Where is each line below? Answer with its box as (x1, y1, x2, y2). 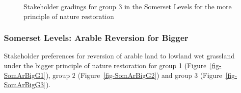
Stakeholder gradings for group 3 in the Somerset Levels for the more (24, 1, 232, 11)
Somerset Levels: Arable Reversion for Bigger (4, 32, 188, 44)
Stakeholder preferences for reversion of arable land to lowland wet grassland (4, 51, 235, 61)
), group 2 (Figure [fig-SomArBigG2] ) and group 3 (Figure (46, 70, 222, 80)
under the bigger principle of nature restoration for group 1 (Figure (4, 60, 207, 70)
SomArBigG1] (4, 70, 46, 80)
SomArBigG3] (4, 79, 46, 90)
